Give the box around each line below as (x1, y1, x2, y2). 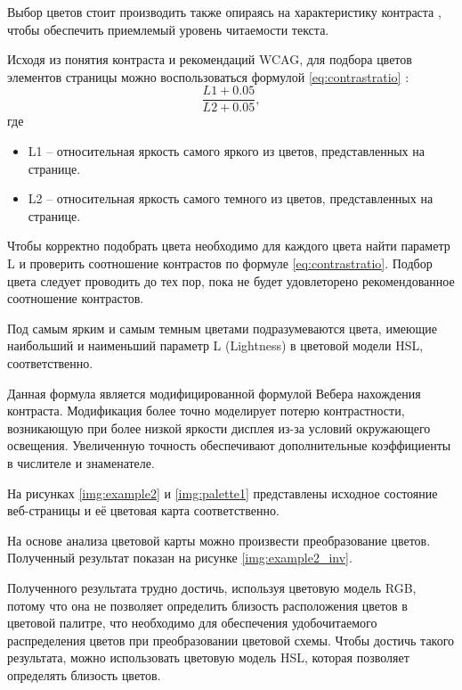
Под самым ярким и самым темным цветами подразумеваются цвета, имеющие (7, 318, 437, 337)
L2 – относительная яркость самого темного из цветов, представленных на (28, 189, 434, 208)
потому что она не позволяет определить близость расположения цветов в (7, 596, 408, 614)
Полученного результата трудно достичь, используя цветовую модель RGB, (7, 578, 417, 596)
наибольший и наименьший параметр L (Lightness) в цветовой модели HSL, (7, 336, 424, 355)
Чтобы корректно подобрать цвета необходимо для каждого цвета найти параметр (7, 236, 450, 255)
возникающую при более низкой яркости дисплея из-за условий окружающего (7, 418, 431, 437)
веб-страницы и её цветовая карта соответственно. (7, 501, 280, 520)
